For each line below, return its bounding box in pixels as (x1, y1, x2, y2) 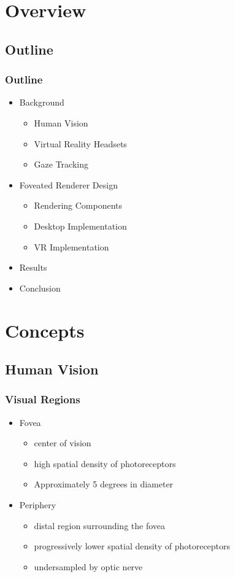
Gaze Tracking (34, 158, 89, 171)
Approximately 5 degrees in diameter (34, 478, 174, 490)
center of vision (34, 436, 91, 449)
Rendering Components (34, 199, 123, 212)
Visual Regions (5, 392, 80, 407)
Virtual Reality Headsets (34, 137, 127, 150)
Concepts (5, 317, 85, 343)
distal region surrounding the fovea (34, 519, 166, 532)
